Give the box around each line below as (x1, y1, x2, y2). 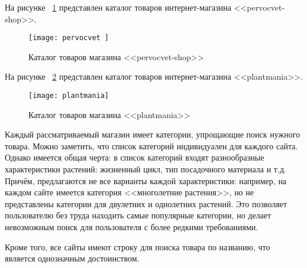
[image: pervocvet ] (28, 34, 109, 43)
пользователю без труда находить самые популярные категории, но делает (5, 209, 272, 221)
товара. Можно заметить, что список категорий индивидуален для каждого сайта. (5, 139, 298, 152)
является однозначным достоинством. (5, 252, 140, 264)
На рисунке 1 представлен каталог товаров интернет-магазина (5, 1, 231, 13)
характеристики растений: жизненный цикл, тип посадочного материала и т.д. (5, 163, 286, 175)
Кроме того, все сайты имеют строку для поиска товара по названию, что (5, 240, 270, 253)
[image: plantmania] (28, 91, 109, 100)
